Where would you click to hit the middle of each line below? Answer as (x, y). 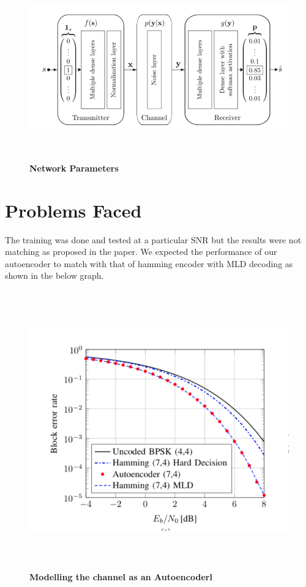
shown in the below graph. (54, 275)
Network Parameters (74, 168)
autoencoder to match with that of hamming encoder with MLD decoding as (149, 263)
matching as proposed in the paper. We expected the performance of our (141, 252)
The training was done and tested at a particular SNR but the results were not (153, 239)
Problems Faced (73, 210)
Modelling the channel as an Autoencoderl (121, 577)
